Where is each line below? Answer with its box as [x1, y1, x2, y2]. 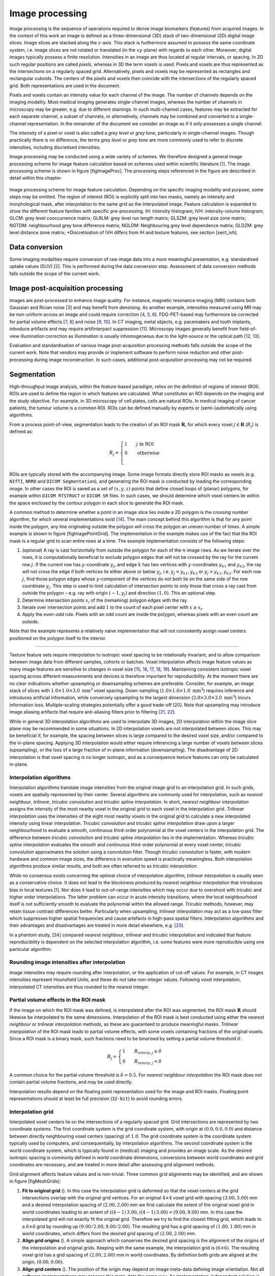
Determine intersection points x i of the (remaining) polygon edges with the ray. [22, 597, 188, 604]
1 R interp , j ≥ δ [122, 1048, 162, 1056]
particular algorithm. [9, 946, 52, 952]
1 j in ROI [124, 441, 154, 447]
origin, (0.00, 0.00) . [22, 1259, 64, 1265]
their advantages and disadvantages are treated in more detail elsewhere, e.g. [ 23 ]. [9, 922, 185, 928]
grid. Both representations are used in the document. [9, 82, 121, 89]
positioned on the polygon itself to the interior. [9, 635, 106, 641]
